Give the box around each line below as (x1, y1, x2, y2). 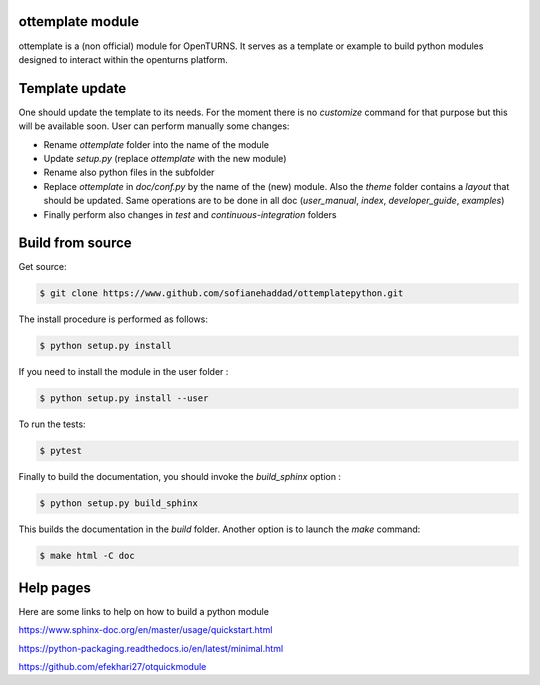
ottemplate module (18, 13, 140, 30)
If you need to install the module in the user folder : (18, 366, 229, 378)
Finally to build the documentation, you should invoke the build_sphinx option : (18, 471, 342, 483)
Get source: (18, 261, 67, 273)
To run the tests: (18, 418, 86, 430)
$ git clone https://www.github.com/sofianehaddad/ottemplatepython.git (39, 288, 404, 299)
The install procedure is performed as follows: (18, 313, 209, 325)
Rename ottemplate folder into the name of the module (43, 138, 270, 150)
